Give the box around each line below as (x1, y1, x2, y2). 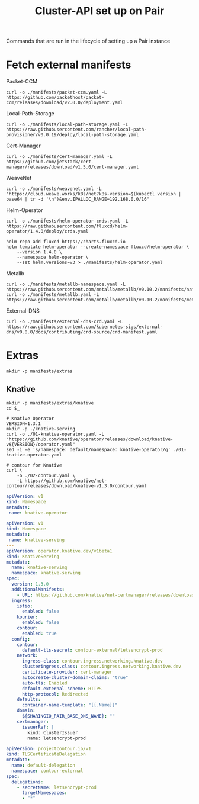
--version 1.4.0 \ (17, 249, 62, 255)
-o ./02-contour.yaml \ (17, 472, 76, 478)
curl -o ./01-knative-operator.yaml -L (6, 431, 105, 437)
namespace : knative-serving (11, 570, 81, 576)
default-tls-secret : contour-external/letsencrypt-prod (21, 647, 163, 653)
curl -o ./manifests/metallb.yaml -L (6, 292, 99, 298)
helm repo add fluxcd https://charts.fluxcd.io (6, 239, 126, 245)
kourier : (17, 614, 38, 620)
